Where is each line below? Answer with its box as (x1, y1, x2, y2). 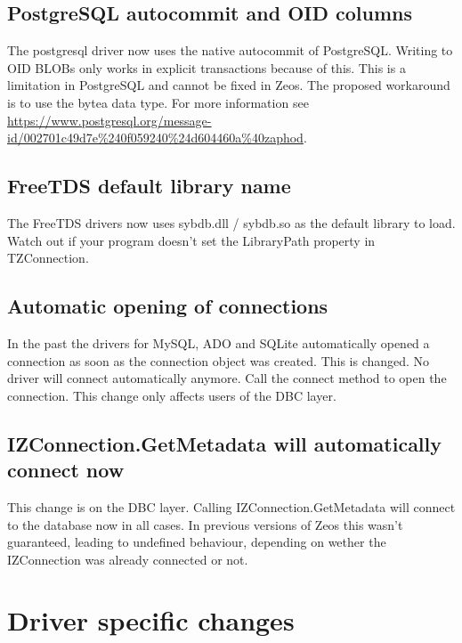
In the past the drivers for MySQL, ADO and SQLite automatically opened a (7, 333, 430, 352)
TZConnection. (7, 248, 89, 267)
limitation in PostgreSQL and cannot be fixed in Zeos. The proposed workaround (7, 76, 450, 94)
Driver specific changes (7, 602, 295, 639)
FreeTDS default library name (7, 172, 291, 199)
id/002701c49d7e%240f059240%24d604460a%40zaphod (7, 128, 304, 147)
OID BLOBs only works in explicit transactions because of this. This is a (7, 58, 406, 77)
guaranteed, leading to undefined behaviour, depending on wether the (7, 533, 386, 551)
